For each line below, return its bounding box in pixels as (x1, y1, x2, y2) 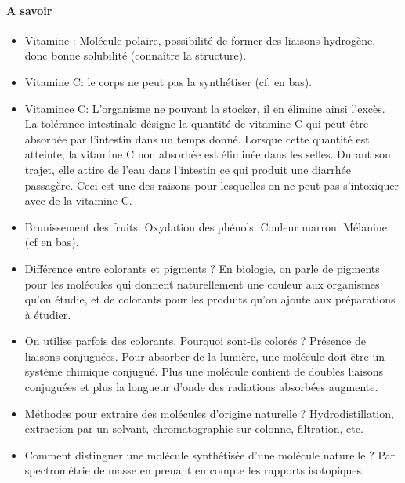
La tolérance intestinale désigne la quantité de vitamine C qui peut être (24, 115, 369, 132)
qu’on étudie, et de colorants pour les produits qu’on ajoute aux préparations (24, 291, 396, 307)
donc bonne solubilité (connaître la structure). (24, 47, 247, 64)
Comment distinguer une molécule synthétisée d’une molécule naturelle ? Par (24, 446, 396, 463)
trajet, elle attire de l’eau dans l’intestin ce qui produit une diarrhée (24, 161, 351, 177)
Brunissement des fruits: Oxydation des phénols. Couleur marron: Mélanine (24, 218, 387, 234)
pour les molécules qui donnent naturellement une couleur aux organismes (24, 275, 380, 292)
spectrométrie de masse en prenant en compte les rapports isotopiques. (24, 462, 364, 478)
